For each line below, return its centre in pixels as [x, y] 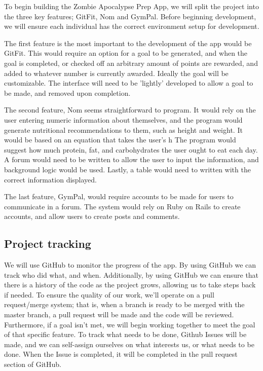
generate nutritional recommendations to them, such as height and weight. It [123, 129]
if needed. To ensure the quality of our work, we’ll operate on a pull [109, 294]
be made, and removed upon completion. [67, 92]
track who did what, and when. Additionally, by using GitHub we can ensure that [131, 274]
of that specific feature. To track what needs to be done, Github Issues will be [125, 334]
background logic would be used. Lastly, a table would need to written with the [127, 169]
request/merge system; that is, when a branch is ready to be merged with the [124, 304]
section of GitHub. [33, 364]
